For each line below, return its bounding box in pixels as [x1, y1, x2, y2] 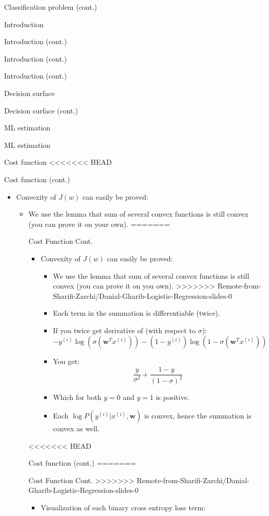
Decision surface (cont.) [4, 105, 78, 116]
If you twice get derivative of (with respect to [53, 324, 196, 335]
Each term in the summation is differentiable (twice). [53, 308, 220, 318]
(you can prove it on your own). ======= [28, 218, 170, 229]
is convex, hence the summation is [144, 410, 252, 421]
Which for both [53, 392, 102, 403]
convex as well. [53, 423, 100, 434]
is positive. [156, 392, 189, 403]
